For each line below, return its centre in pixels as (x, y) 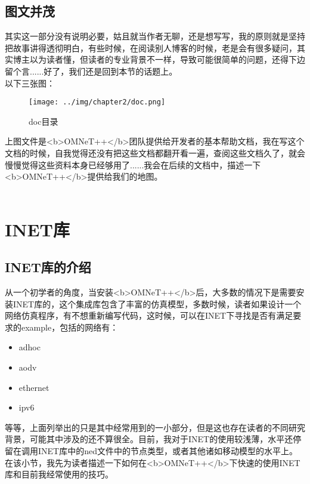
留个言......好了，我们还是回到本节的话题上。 (91, 71)
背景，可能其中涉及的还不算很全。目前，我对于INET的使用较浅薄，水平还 (149, 439)
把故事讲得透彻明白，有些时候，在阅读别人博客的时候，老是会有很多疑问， (151, 47)
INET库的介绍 (48, 267)
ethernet (34, 387)
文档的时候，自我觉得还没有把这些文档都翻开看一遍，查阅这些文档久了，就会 (155, 153)
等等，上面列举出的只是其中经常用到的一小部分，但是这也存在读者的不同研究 (155, 427)
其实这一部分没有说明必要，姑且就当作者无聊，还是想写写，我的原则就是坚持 (155, 36)
